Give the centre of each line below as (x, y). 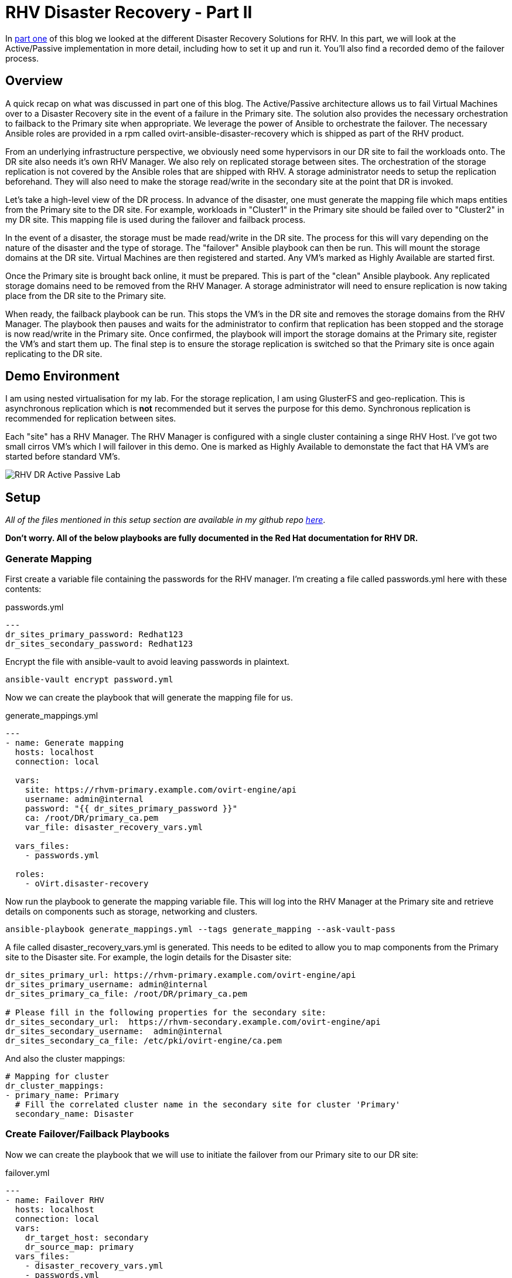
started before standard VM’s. (63, 457)
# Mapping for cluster (57, 1077)
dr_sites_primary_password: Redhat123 (94, 635)
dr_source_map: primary (79, 1247)
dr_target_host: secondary (87, 1237)
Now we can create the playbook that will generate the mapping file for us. (149, 698)
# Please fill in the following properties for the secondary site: (166, 1013)
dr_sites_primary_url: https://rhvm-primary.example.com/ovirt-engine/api (181, 975)
